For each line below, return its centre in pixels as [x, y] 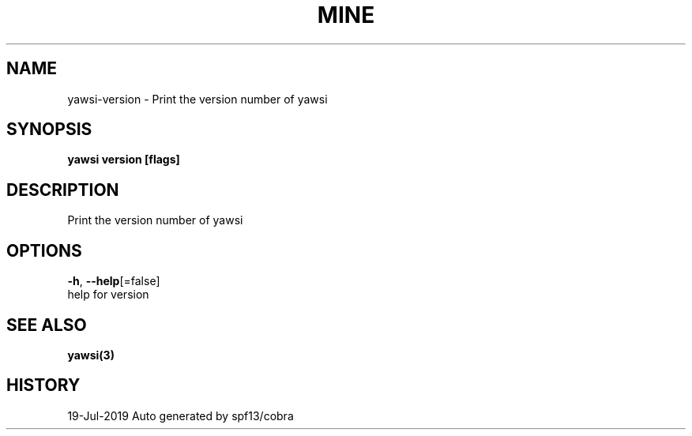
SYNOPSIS [49, 130]
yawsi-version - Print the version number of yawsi [197, 99]
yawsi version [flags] [124, 160]
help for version [108, 295]
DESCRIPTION [63, 190]
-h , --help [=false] [114, 281]
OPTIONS [44, 250]
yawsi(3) [91, 355]
